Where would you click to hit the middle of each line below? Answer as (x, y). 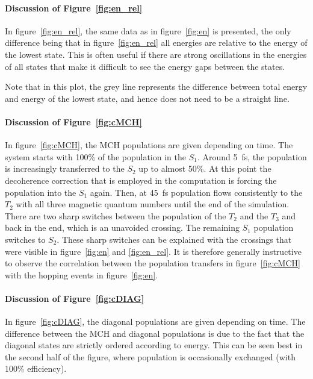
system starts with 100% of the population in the (95, 156)
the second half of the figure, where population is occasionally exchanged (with (150, 356)
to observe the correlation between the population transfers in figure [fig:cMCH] (153, 263)
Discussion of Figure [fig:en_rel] (74, 8)
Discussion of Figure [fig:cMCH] (73, 121)
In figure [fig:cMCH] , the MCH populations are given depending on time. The (149, 145)
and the (254, 215)
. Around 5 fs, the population (252, 156)
